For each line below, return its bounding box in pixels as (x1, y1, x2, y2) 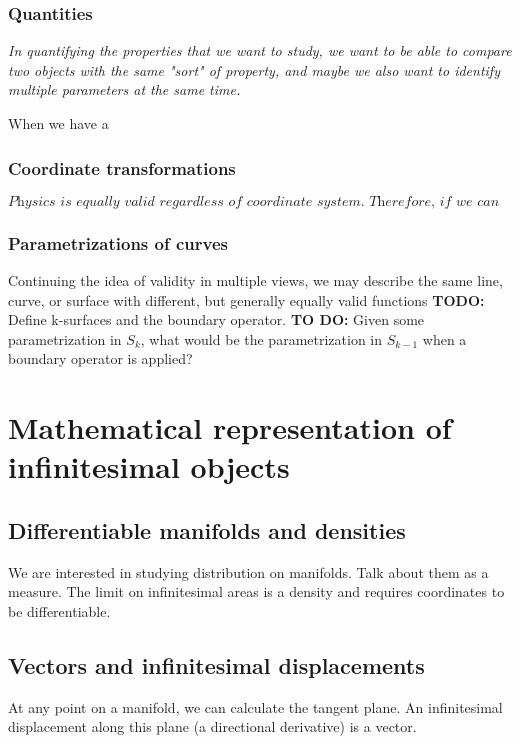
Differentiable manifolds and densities (8, 514, 406, 545)
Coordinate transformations (8, 155, 236, 180)
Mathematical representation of (8, 407, 452, 448)
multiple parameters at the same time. (8, 79, 241, 100)
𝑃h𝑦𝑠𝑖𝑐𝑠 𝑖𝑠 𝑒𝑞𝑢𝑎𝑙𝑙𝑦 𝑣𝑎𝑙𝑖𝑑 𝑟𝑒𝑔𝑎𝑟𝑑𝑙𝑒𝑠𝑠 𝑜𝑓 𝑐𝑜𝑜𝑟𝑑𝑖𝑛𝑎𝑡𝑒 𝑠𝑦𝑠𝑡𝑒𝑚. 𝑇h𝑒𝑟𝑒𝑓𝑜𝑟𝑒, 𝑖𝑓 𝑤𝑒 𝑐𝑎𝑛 (8, 194, 500, 209)
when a (422, 328, 467, 349)
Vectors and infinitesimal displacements (8, 649, 425, 680)
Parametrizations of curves (8, 230, 228, 255)
